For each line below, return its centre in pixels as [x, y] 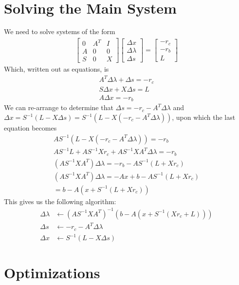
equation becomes [30, 128]
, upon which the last [204, 117]
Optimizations [52, 272]
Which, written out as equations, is [56, 69]
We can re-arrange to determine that [59, 107]
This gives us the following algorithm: [60, 201]
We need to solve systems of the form [60, 31]
